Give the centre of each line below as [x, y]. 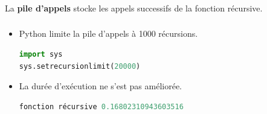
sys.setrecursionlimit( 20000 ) [80, 66]
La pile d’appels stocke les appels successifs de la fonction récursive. [134, 8]
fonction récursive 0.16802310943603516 [101, 106]
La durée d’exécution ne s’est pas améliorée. [100, 86]
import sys [41, 55]
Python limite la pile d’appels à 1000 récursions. [108, 33]
